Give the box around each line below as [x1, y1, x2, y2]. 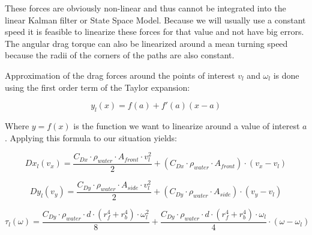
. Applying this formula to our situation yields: [5, 131, 177, 144]
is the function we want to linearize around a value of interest [73, 119, 300, 132]
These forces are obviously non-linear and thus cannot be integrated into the [5, 2, 286, 14]
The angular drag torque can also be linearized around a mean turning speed [5, 37, 288, 49]
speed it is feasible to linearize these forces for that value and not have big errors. [5, 25, 304, 38]
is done [273, 69, 299, 81]
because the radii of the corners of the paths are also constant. [5, 49, 235, 61]
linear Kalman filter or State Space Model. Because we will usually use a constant [5, 13, 306, 26]
